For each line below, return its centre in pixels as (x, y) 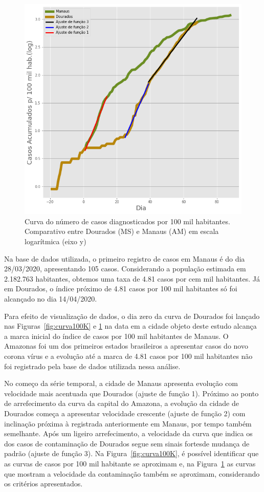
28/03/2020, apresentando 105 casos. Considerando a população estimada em (125, 269)
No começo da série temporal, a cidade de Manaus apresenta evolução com (121, 383)
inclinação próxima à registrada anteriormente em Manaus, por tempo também (128, 423)
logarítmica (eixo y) (56, 241)
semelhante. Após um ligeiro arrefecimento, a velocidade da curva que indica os (128, 433)
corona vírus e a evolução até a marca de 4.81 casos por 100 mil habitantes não (128, 356)
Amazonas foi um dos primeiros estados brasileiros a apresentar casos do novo (126, 346)
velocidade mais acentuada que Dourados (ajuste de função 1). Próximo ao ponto (131, 393)
